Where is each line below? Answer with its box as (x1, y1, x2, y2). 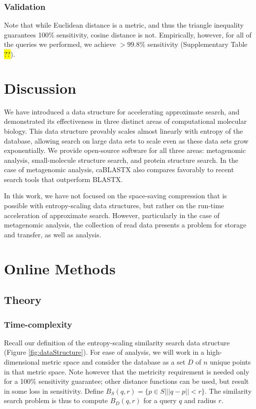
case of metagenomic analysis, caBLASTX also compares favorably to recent (4, 164, 234, 175)
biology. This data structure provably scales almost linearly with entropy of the (4, 125, 243, 136)
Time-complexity (4, 318, 72, 330)
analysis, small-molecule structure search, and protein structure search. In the (4, 154, 239, 165)
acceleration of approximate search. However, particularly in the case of (4, 210, 220, 220)
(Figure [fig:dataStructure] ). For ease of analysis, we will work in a (4, 347, 204, 357)
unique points (210, 357, 251, 367)
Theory (4, 292, 42, 307)
